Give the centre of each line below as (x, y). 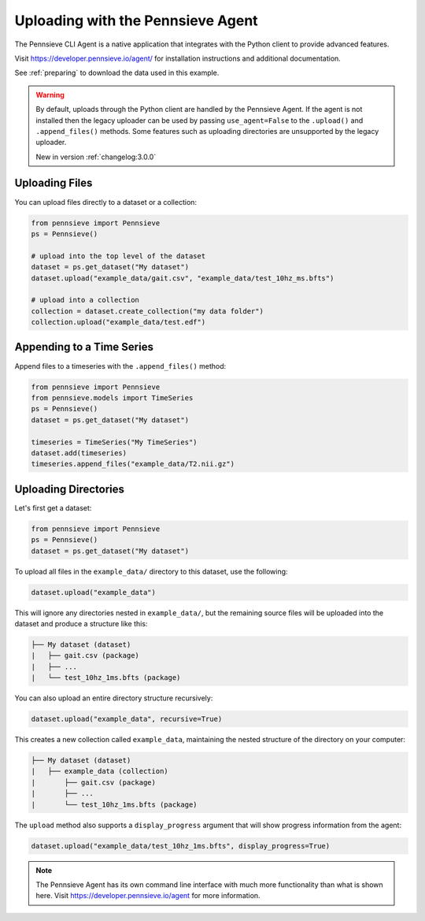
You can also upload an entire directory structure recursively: (114, 698)
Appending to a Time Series (84, 347)
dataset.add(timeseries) (79, 453)
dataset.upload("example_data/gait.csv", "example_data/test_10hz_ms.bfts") (183, 278)
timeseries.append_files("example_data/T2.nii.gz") (133, 464)
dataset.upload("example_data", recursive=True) (127, 719)
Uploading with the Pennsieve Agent (137, 20)
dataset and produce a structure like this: (81, 623)
